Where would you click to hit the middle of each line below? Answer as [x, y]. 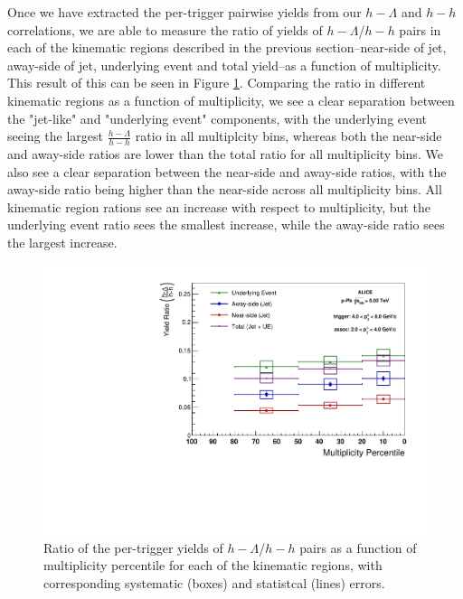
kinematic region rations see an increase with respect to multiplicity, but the [219, 206]
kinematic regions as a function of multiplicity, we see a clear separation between [231, 100]
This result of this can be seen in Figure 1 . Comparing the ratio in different [217, 83]
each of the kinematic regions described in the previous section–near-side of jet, [227, 47]
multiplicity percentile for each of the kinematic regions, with [213, 565]
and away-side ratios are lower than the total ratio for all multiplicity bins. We [225, 153]
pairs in [420, 29]
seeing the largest [55, 136]
